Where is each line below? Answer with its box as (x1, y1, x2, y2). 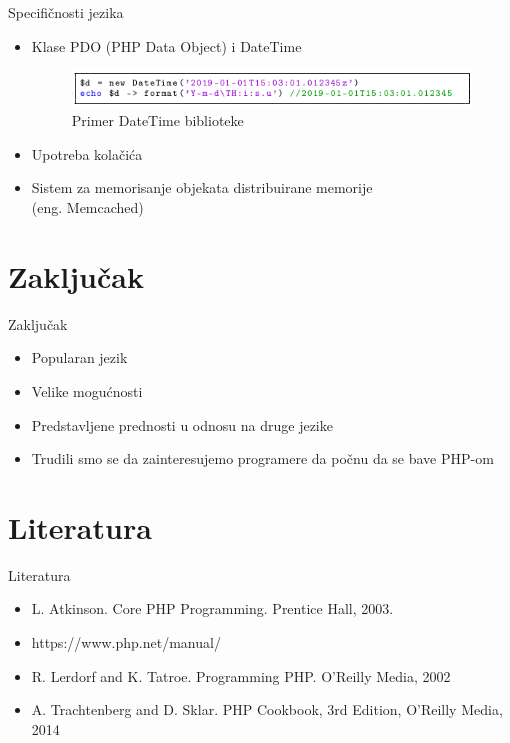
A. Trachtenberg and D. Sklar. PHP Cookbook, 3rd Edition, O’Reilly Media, (31, 699, 503, 720)
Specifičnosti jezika (8, 2, 124, 22)
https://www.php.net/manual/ (31, 632, 221, 652)
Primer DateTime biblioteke (71, 110, 244, 131)
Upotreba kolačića (31, 143, 143, 164)
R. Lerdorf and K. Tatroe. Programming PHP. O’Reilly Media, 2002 (31, 665, 451, 686)
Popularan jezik (31, 347, 128, 368)
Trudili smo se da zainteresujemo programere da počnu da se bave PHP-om (31, 448, 494, 469)
